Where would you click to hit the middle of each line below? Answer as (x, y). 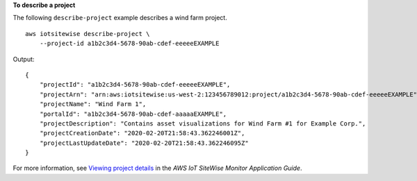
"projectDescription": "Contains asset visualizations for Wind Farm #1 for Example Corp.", (203, 123)
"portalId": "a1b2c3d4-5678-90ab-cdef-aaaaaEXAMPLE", (133, 114)
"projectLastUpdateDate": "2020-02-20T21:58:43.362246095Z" (144, 143)
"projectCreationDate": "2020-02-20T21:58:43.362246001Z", (142, 133)
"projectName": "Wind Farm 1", (93, 104)
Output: (24, 59)
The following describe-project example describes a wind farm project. (120, 18)
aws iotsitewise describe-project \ (88, 34)
